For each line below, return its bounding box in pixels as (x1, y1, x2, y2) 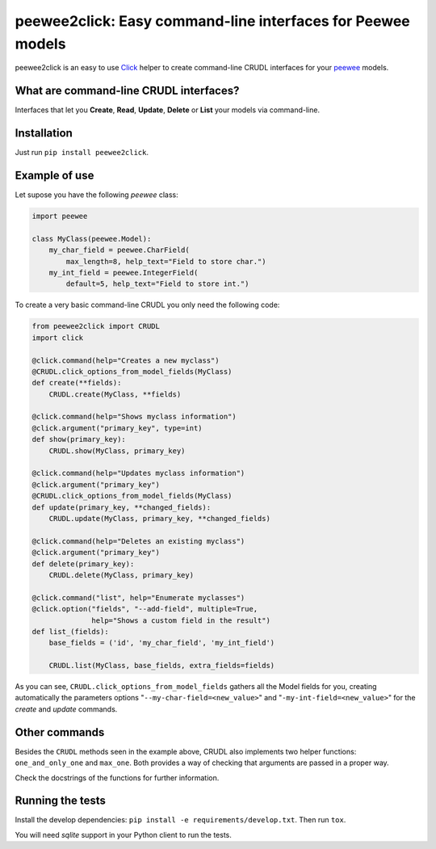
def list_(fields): (31, 627, 109, 636)
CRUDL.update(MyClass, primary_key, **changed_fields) (48, 514, 270, 523)
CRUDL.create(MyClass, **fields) (48, 389, 182, 399)
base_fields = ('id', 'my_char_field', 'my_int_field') (48, 638, 275, 648)
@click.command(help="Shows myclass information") (31, 412, 237, 422)
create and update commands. (15, 704, 118, 714)
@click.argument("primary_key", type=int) (31, 423, 203, 432)
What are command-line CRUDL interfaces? (15, 84, 240, 98)
